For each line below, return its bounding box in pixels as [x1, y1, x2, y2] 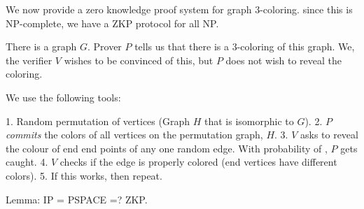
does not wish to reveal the [225, 52, 342, 67]
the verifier [6, 52, 52, 67]
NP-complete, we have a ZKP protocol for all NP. [6, 15, 219, 30]
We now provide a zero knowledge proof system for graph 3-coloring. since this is [6, 2, 353, 16]
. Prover [87, 39, 122, 54]
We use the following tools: [6, 89, 121, 104]
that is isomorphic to [204, 113, 294, 128]
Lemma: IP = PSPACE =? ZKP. [6, 192, 148, 206]
